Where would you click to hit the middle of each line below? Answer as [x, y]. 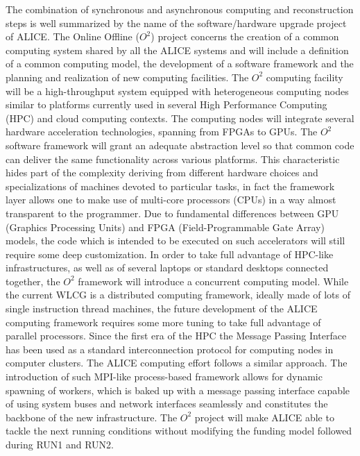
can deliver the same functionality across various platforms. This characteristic [173, 159]
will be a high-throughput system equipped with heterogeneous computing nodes [177, 91]
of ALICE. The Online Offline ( [72, 36]
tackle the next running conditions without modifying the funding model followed [179, 431]
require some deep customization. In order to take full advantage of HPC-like [170, 254]
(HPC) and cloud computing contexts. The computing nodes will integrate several [180, 118]
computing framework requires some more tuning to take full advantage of [163, 322]
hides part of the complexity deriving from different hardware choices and [162, 172]
